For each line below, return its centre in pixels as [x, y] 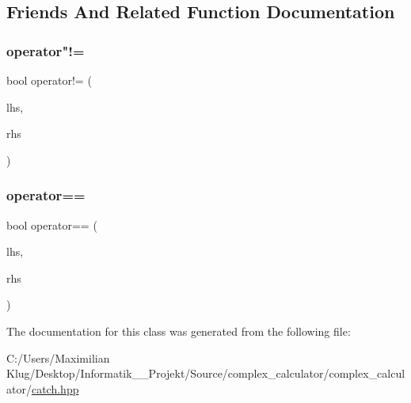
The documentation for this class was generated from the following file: [179, 331]
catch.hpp [55, 388]
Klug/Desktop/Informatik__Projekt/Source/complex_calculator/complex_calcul [206, 373]
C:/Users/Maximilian [58, 357]
